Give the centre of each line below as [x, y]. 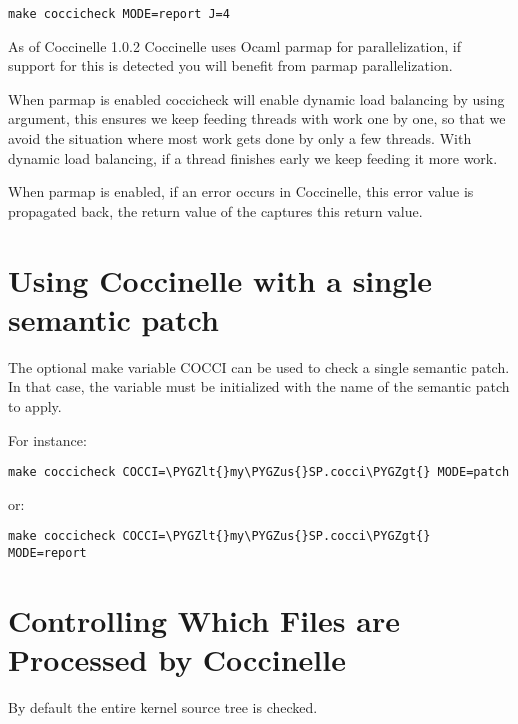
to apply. [35, 405]
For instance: [47, 439]
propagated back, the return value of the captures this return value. [215, 210]
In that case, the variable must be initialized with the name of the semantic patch [259, 386]
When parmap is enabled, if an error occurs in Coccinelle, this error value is [241, 191]
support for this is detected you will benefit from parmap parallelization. [230, 65]
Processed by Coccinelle [177, 659]
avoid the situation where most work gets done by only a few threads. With [240, 138]
